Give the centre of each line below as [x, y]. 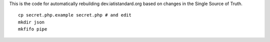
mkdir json [31, 22]
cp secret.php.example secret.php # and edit [75, 15]
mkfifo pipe [33, 29]
